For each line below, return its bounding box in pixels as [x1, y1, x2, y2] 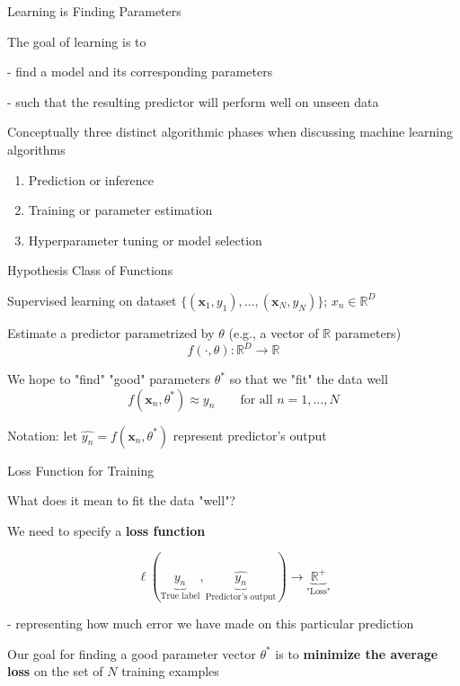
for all [240, 393, 273, 406]
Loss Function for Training [7, 460, 155, 479]
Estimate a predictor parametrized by [7, 323, 215, 342]
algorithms [7, 139, 66, 158]
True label [160, 592, 200, 601]
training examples [121, 662, 219, 681]
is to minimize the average [275, 644, 438, 663]
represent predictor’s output [172, 425, 327, 444]
